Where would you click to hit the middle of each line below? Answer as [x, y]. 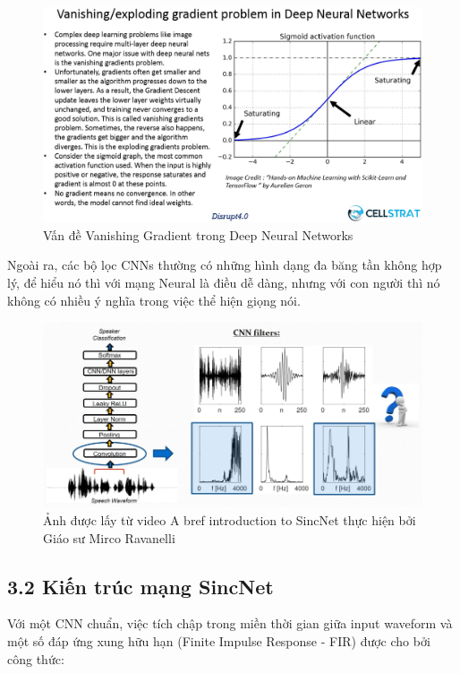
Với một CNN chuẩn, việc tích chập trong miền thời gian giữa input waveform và [230, 623]
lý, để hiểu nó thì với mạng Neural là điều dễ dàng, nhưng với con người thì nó [224, 282]
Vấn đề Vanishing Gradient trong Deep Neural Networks [198, 234]
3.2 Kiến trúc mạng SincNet [141, 586]
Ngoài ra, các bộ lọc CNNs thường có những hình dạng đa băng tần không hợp [225, 265]
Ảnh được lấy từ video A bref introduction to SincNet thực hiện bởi [230, 520]
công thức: [36, 658]
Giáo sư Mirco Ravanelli [109, 537]
